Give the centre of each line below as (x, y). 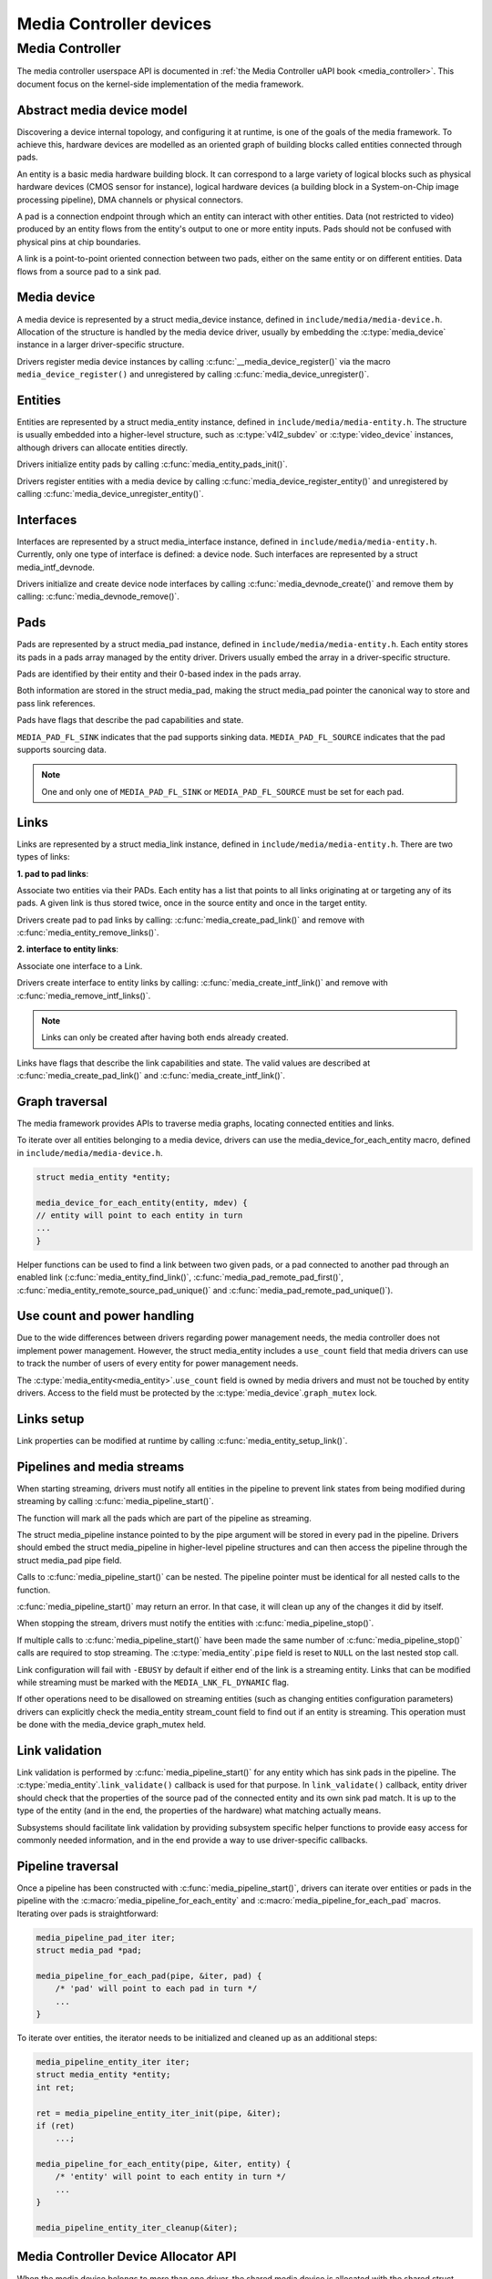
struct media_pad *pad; (89, 1950)
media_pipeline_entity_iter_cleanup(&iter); (137, 2228)
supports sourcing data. (61, 750)
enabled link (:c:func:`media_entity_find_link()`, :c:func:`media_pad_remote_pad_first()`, (180, 1277)
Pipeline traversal (67, 1866)
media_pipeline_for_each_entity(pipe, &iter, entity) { (164, 2164)
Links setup (51, 1419)
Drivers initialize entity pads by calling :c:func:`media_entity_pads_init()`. (152, 464)
